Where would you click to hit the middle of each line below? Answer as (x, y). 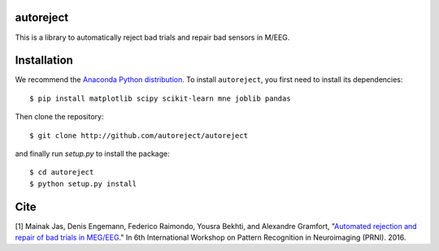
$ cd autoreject (62, 172)
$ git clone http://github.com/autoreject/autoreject (139, 135)
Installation (44, 61)
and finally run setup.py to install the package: (92, 154)
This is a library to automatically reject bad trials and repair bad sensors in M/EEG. (152, 37)
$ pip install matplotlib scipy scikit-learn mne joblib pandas (161, 98)
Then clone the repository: (59, 117)
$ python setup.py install (83, 184)
